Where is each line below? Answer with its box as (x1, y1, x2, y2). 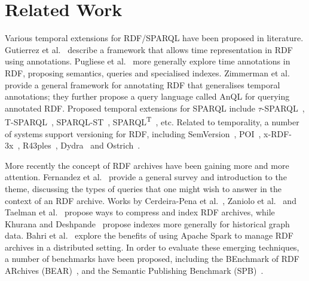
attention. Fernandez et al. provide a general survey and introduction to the (5, 171, 287, 183)
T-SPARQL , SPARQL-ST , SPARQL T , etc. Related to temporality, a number (5, 114, 299, 128)
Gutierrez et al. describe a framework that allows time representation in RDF (5, 43, 293, 55)
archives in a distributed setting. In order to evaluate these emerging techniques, (5, 240, 299, 253)
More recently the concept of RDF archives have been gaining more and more (5, 159, 289, 171)
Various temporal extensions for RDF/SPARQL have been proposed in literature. (5, 32, 304, 44)
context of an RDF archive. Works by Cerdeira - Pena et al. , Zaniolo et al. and (5, 194, 296, 206)
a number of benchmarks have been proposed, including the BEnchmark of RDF (5, 252, 299, 265)
